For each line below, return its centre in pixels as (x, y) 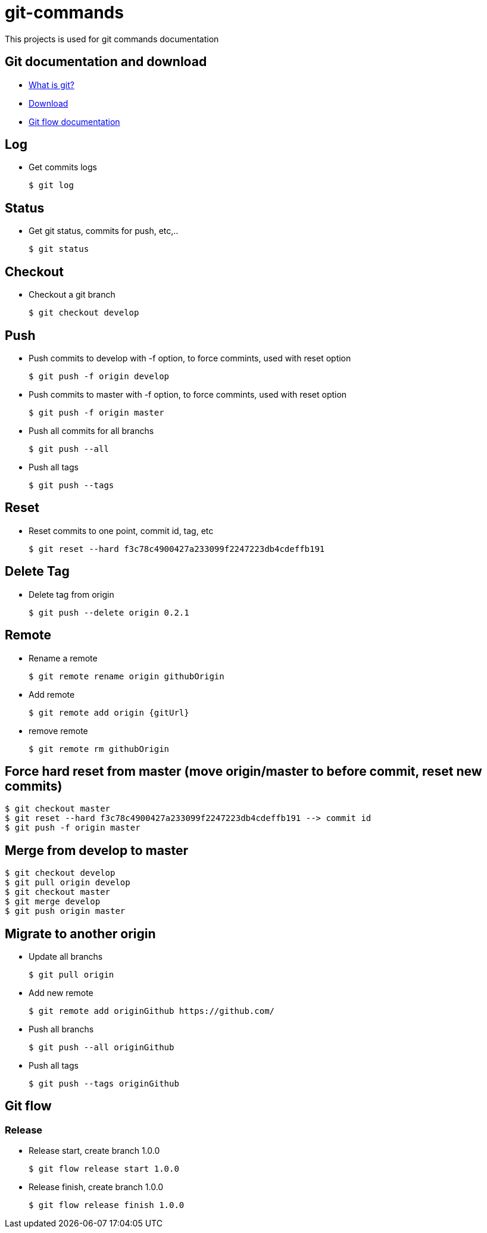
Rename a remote (63, 658)
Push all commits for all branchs (91, 430)
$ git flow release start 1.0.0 (104, 1169)
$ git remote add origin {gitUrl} (109, 712)
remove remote (58, 731)
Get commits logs (63, 167)
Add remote (52, 694)
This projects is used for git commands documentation (112, 39)
